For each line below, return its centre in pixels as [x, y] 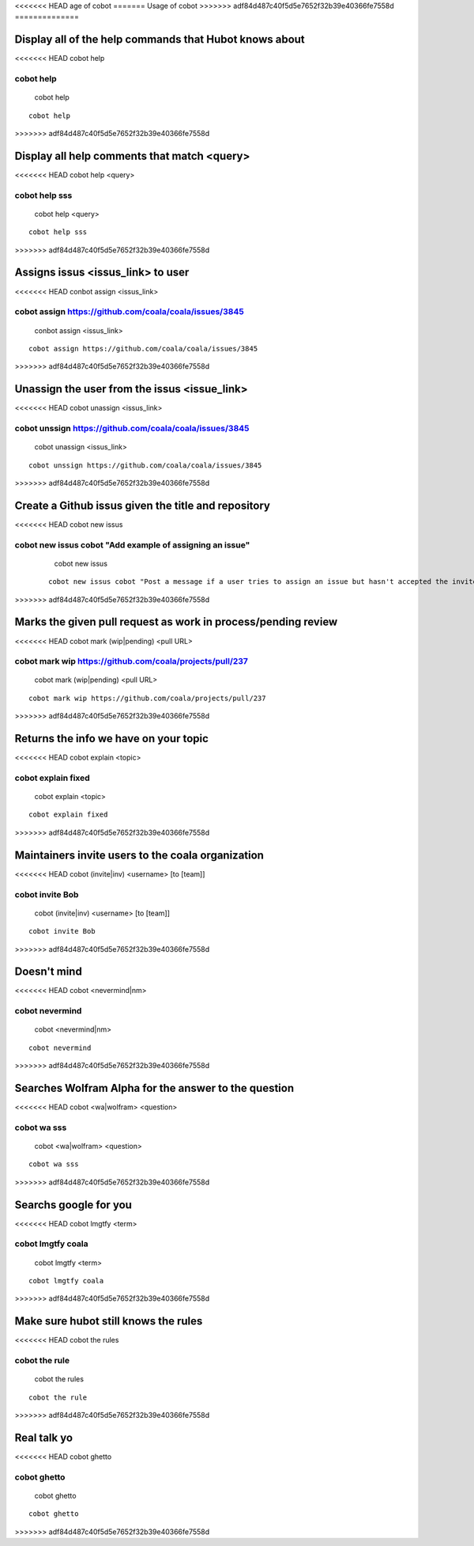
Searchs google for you [73, 1205]
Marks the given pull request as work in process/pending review [176, 622]
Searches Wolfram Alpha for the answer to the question [154, 1088]
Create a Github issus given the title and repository [142, 505]
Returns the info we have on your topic [112, 739]
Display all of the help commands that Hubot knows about [160, 40]
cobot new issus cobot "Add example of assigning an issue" [132, 544]
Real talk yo [44, 1437]
